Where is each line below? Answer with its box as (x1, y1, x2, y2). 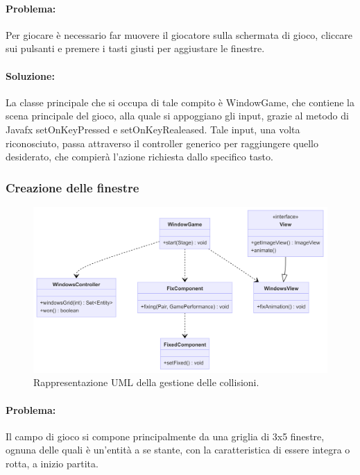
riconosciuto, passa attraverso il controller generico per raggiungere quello (6, 135, 318, 150)
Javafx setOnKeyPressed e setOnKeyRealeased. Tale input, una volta (6, 122, 300, 136)
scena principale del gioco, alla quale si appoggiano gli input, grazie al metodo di (6, 108, 349, 123)
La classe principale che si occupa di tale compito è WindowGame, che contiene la (6, 94, 354, 109)
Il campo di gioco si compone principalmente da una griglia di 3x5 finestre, (6, 428, 325, 443)
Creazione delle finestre (6, 178, 139, 196)
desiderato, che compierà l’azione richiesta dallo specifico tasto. (6, 149, 273, 164)
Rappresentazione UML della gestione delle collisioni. (33, 375, 259, 390)
